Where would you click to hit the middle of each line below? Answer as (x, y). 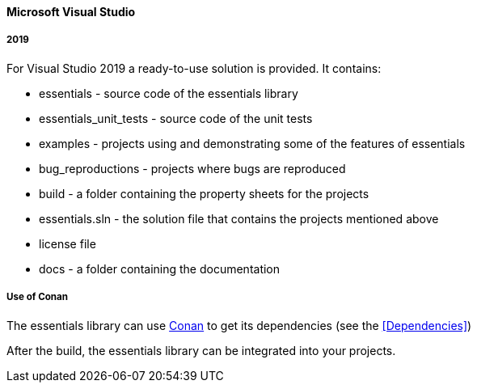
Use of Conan (38, 297)
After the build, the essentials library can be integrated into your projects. (201, 350)
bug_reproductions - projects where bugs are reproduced (192, 168)
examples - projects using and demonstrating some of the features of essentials (252, 143)
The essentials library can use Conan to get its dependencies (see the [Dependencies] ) (239, 325)
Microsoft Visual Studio (71, 12)
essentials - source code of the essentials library (169, 93)
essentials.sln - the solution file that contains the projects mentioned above (239, 218)
